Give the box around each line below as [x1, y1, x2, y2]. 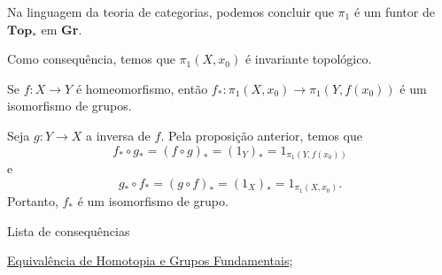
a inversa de [86, 126, 151, 144]
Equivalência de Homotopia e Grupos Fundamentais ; [7, 251, 293, 270]
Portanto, [7, 192, 58, 210]
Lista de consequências [7, 221, 130, 240]
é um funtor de [353, 3, 435, 20]
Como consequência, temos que [7, 50, 175, 68]
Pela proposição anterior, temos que [167, 126, 362, 144]
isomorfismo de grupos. [7, 96, 132, 115]
